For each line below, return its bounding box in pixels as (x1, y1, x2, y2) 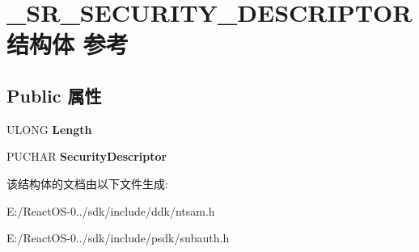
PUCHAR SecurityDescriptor (6, 148, 167, 165)
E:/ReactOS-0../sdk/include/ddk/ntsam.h (6, 202, 215, 219)
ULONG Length (6, 120, 92, 137)
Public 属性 (6, 82, 102, 107)
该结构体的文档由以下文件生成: (6, 174, 168, 191)
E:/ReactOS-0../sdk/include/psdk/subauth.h (6, 229, 230, 246)
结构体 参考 (6, 27, 129, 61)
